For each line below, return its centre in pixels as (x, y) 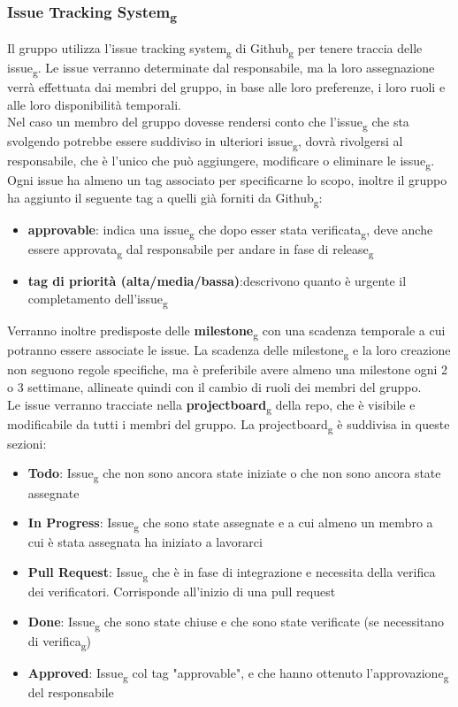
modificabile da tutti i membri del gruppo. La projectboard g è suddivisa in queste (229, 425)
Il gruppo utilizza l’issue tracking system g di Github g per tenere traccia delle (215, 49)
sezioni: (27, 443)
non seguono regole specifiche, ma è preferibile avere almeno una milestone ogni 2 (228, 369)
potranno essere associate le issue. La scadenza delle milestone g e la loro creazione (229, 351)
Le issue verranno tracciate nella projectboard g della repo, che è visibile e (211, 405)
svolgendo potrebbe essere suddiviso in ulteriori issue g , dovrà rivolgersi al (205, 142)
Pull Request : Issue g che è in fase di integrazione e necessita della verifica (232, 573)
